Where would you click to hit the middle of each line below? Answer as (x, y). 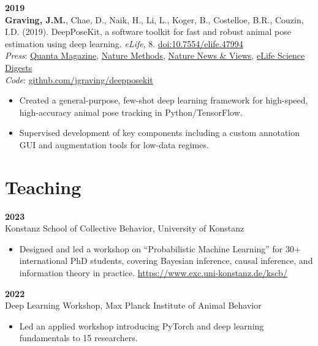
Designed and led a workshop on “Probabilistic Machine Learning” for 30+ (160, 248)
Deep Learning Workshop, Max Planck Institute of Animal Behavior (133, 305)
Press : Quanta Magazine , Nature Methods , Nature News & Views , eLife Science (155, 55)
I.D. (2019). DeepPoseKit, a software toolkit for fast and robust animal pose (148, 32)
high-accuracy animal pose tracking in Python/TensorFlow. (131, 112)
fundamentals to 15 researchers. (78, 338)
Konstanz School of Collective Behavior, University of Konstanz (125, 228)
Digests (19, 67)
